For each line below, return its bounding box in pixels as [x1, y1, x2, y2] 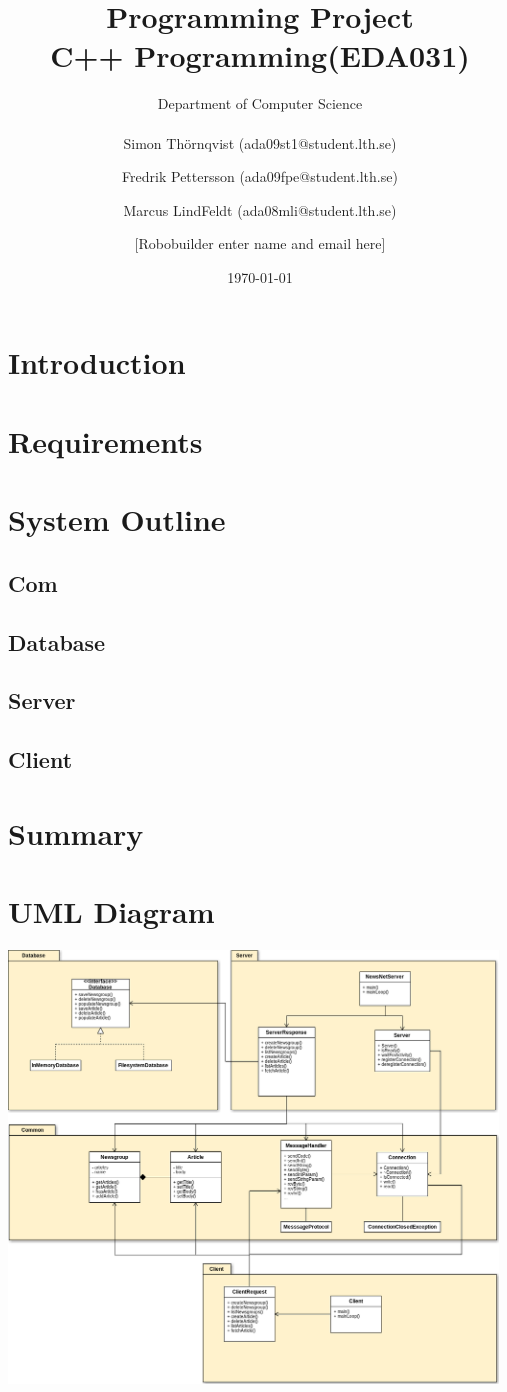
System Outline [8, 499, 226, 540]
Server [8, 685, 76, 716]
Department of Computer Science [157, 93, 363, 114]
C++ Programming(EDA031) [50, 35, 470, 76]
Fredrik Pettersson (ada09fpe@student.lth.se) [122, 166, 398, 187]
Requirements [8, 420, 203, 461]
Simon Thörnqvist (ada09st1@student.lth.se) [123, 132, 397, 153]
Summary [8, 812, 144, 853]
